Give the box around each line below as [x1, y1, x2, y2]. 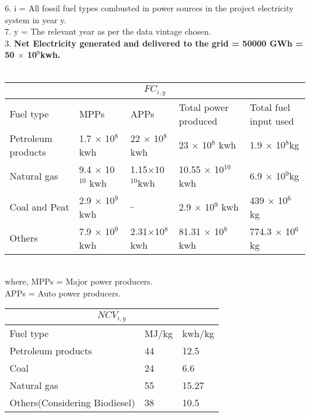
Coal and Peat [10, 200, 70, 214]
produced [179, 113, 218, 128]
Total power [179, 100, 229, 114]
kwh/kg [182, 326, 215, 341]
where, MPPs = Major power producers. [5, 275, 153, 288]
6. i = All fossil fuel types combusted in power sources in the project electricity [5, 2, 294, 14]
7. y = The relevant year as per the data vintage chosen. [5, 25, 211, 38]
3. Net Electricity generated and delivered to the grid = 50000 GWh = [5, 36, 303, 49]
